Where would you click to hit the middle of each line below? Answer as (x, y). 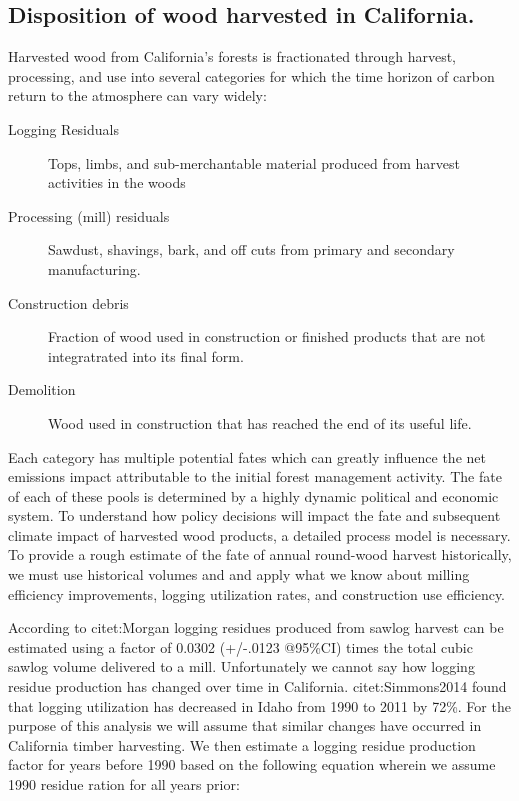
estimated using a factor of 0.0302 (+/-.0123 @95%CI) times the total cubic (240, 646)
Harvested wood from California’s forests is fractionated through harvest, (232, 56)
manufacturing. (94, 268)
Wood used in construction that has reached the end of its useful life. (260, 422)
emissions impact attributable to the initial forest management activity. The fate (255, 476)
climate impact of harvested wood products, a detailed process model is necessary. (259, 534)
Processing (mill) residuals (89, 215)
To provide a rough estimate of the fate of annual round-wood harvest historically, (260, 554)
